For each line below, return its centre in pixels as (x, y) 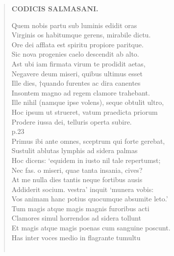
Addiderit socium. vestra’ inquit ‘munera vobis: (83, 189)
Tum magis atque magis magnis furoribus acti (80, 208)
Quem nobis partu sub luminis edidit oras (74, 25)
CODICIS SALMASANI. (55, 8)
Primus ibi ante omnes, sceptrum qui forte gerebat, (88, 141)
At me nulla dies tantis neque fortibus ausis (77, 179)
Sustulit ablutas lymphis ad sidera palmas (75, 150)
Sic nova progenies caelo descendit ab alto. (75, 54)
